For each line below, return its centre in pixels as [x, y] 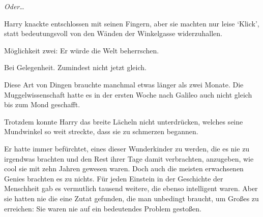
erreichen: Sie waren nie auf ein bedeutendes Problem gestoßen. [103, 208]
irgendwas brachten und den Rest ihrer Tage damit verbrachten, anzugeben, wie [129, 158]
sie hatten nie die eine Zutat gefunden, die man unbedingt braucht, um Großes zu [131, 198]
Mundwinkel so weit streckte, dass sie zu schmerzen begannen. [101, 131]
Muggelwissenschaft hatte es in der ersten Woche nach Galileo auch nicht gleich [128, 94]
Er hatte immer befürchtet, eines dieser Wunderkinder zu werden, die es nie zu [127, 148]
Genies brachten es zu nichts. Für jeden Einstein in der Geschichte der [114, 178]
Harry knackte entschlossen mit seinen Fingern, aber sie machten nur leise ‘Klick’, [132, 23]
